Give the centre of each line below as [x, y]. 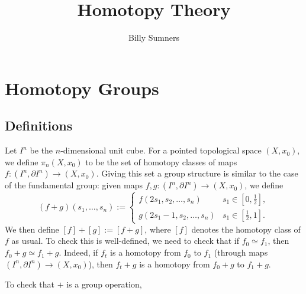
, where [158, 229]
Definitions [39, 125]
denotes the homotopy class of [246, 229]
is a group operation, [104, 284]
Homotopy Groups [82, 88]
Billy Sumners [154, 37]
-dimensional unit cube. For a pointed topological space [161, 150]
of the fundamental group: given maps [74, 185]
